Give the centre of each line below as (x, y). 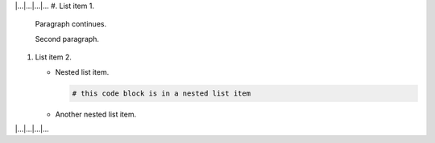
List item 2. (53, 57)
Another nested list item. (96, 114)
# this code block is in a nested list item (162, 93)
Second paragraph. (67, 39)
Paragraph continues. (71, 24)
